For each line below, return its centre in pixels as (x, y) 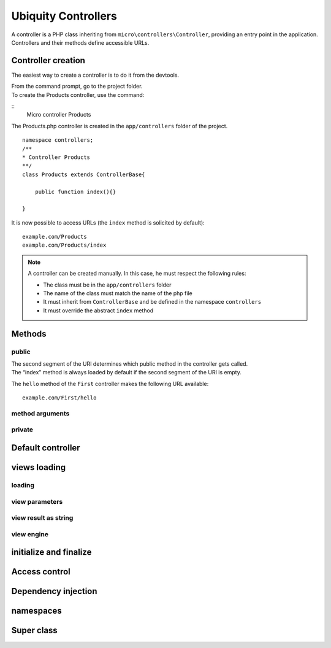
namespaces (36, 611)
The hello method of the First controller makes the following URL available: (110, 384)
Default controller (46, 448)
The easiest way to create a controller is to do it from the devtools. (95, 75)
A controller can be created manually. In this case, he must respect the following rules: (137, 274)
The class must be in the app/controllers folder (107, 285)
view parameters (37, 501)
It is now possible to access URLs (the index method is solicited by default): (108, 222)
